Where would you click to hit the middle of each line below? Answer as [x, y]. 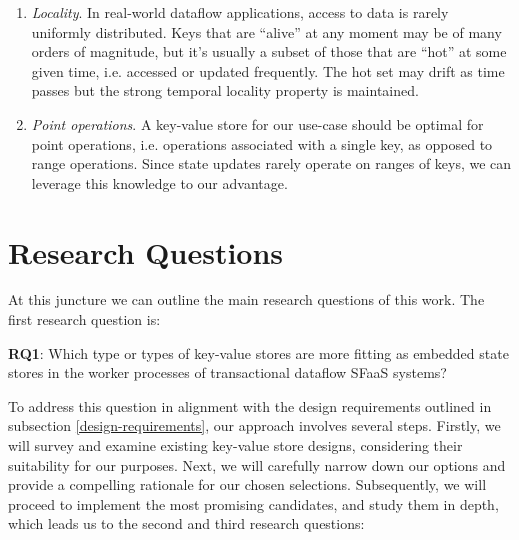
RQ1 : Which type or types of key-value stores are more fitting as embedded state [258, 352]
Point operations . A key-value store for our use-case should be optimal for [257, 123]
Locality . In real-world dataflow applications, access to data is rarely [240, 12]
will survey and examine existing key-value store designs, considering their [235, 445]
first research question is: [84, 319]
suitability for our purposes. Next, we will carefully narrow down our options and [257, 464]
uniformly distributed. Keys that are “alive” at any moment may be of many [266, 31]
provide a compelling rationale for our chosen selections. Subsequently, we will [247, 484]
